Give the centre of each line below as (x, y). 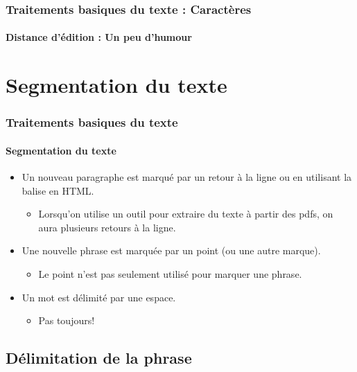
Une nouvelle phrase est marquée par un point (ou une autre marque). (171, 250)
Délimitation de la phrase (99, 358)
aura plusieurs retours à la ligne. (107, 227)
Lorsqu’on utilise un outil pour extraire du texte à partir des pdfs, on (186, 214)
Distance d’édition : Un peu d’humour (99, 37)
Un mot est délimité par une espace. (99, 297)
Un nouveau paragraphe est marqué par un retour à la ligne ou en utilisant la (187, 177)
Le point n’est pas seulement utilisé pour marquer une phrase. (170, 274)
